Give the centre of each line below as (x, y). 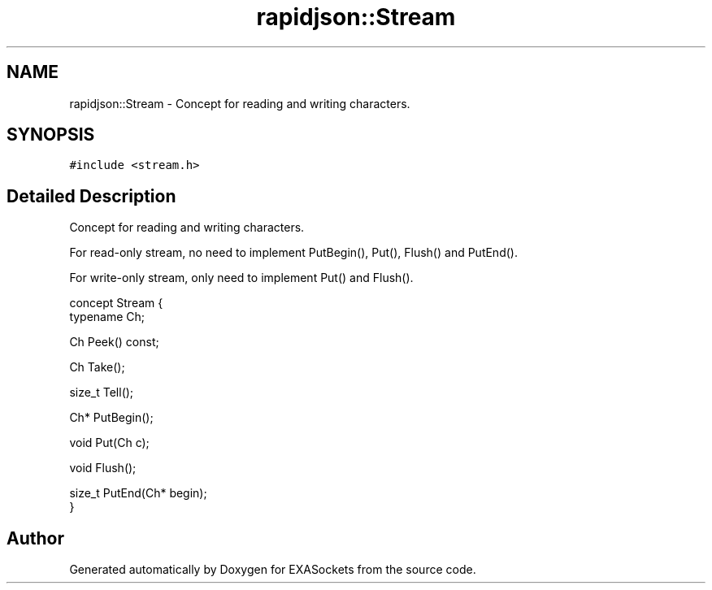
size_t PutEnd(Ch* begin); (138, 493)
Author (35, 538)
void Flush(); (103, 468)
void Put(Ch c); (109, 443)
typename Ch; (107, 317)
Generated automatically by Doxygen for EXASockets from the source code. (273, 570)
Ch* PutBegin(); (111, 418)
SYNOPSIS (51, 135)
